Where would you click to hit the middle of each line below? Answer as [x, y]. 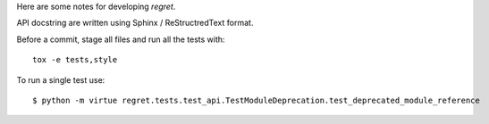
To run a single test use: [61, 79]
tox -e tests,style [75, 60]
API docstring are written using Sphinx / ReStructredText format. [135, 23]
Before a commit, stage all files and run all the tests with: [121, 39]
